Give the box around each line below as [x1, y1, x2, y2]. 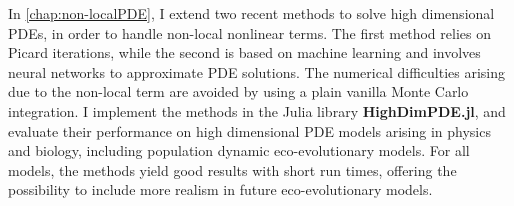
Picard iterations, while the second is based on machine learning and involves [8, 42, 481, 63]
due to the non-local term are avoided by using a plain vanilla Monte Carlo [8, 81, 469, 102]
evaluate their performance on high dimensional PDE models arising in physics [8, 120, 491, 141]
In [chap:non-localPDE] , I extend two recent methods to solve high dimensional [8, 3, 495, 23]
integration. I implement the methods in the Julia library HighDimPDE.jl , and [8, 100, 506, 121]
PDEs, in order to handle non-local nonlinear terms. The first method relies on [8, 22, 491, 43]
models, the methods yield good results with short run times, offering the [8, 159, 457, 180]
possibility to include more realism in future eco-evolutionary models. [8, 179, 433, 200]
